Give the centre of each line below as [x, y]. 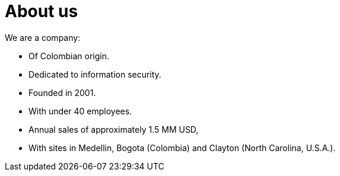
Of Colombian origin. [69, 56]
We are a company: [43, 37]
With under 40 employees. [80, 111]
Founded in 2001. [62, 92]
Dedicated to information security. [95, 74]
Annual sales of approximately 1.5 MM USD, [114, 129]
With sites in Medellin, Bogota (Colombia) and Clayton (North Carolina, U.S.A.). [182, 148]
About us [42, 11]
